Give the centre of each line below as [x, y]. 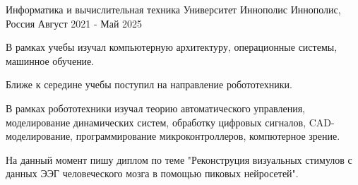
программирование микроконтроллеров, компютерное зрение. [208, 136]
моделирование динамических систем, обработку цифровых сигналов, [156, 122]
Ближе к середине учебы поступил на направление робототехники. [149, 84]
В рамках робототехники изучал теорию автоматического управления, [155, 108]
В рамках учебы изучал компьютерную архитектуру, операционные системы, [172, 47]
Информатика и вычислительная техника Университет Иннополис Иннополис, [173, 9]
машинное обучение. [50, 60]
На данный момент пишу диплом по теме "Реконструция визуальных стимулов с [179, 159]
